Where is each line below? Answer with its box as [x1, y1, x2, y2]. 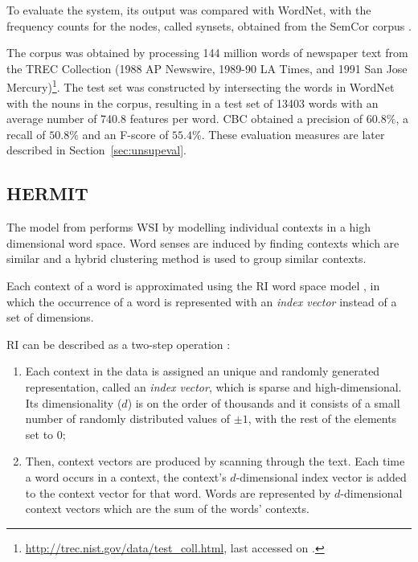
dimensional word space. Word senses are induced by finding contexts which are [6, 234, 400, 251]
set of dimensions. [6, 309, 94, 326]
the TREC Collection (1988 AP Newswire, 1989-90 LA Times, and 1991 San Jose [6, 59, 408, 76]
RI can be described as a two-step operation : [6, 335, 231, 352]
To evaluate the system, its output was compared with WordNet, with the [6, 2, 371, 18]
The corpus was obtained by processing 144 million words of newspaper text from [6, 44, 408, 61]
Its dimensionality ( [25, 394, 122, 411]
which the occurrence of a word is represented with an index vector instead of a [6, 293, 397, 310]
